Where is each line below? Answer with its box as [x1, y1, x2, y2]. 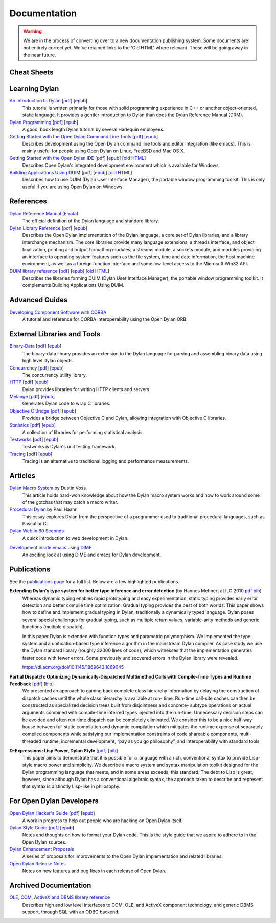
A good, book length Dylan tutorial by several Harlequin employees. [22, 126, 165, 133]
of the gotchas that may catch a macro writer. [22, 499, 119, 505]
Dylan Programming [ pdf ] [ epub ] [9, 119, 79, 125]
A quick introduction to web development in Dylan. [22, 535, 129, 541]
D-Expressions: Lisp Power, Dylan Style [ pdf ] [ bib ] [9, 747, 118, 753]
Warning [23, 28, 42, 34]
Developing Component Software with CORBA [9, 309, 107, 315]
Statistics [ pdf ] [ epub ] [9, 422, 56, 428]
